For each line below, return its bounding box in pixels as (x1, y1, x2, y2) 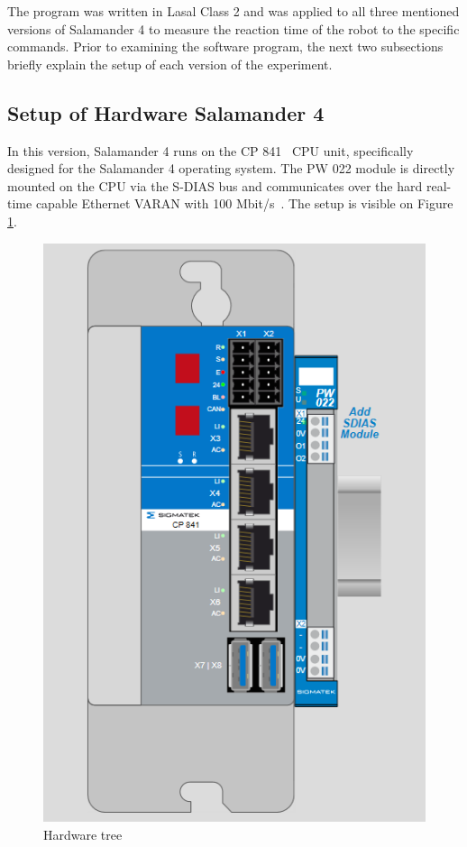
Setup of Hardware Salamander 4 (7, 98, 325, 126)
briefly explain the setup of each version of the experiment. (7, 54, 333, 73)
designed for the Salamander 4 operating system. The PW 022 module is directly (7, 159, 455, 178)
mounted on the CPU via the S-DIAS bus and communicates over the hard (7, 176, 423, 195)
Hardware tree (43, 824, 123, 843)
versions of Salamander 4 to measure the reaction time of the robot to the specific (7, 19, 460, 38)
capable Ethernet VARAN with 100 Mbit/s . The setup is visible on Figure (35, 194, 453, 213)
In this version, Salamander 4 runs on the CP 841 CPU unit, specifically (7, 141, 414, 160)
